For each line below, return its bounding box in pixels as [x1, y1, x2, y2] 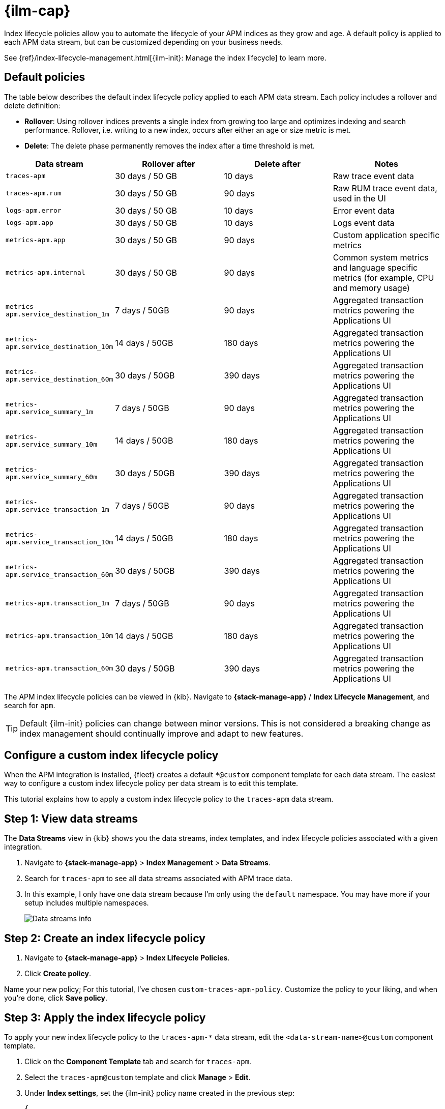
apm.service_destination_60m [6, 375, 113, 383]
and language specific [333, 262, 418, 273]
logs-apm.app [6, 219, 53, 227]
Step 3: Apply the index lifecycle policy [4, 1011, 206, 1024]
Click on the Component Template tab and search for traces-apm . [24, 1057, 252, 1066]
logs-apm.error [6, 207, 62, 215]
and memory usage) [333, 282, 410, 293]
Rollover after [142, 158, 195, 169]
